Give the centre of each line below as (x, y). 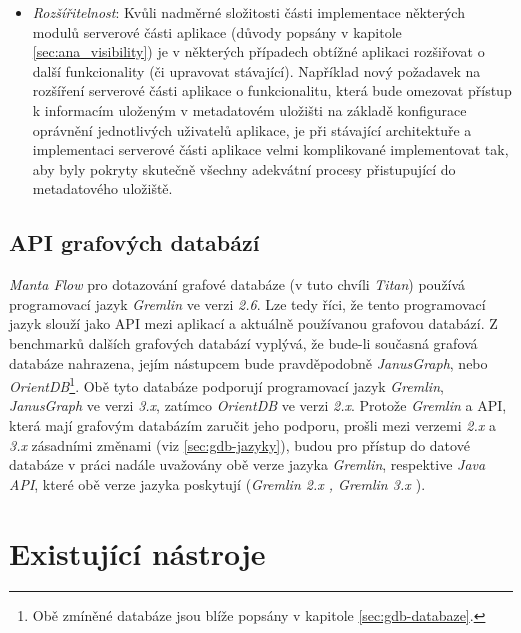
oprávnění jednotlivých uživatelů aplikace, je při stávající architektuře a (252, 129)
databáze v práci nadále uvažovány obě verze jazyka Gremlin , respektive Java (247, 464)
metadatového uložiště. (102, 188)
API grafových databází (134, 242)
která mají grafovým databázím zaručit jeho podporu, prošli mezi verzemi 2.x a (252, 424)
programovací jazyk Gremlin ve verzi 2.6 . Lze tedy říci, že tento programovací (247, 303)
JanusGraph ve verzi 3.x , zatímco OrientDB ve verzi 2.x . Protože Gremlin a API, (258, 405)
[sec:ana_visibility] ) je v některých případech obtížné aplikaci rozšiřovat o (258, 51)
